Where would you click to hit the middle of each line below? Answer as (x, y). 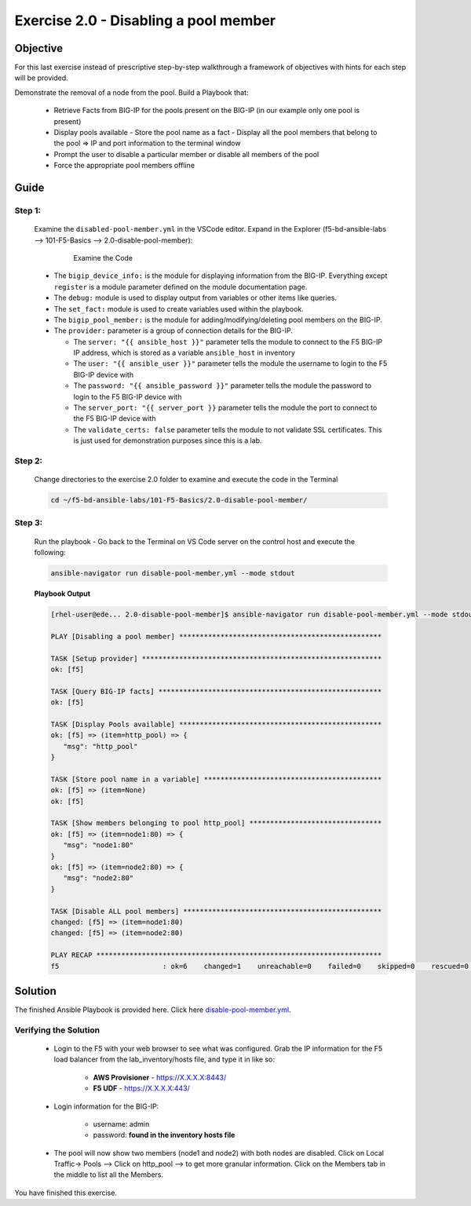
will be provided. (41, 78)
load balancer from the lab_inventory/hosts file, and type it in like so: (164, 1059)
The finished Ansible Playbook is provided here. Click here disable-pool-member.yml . (153, 1010)
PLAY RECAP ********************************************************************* (216, 955)
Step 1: (27, 210)
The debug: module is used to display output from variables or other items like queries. (195, 298)
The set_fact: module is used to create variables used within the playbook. (179, 309)
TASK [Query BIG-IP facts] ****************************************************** (216, 691)
